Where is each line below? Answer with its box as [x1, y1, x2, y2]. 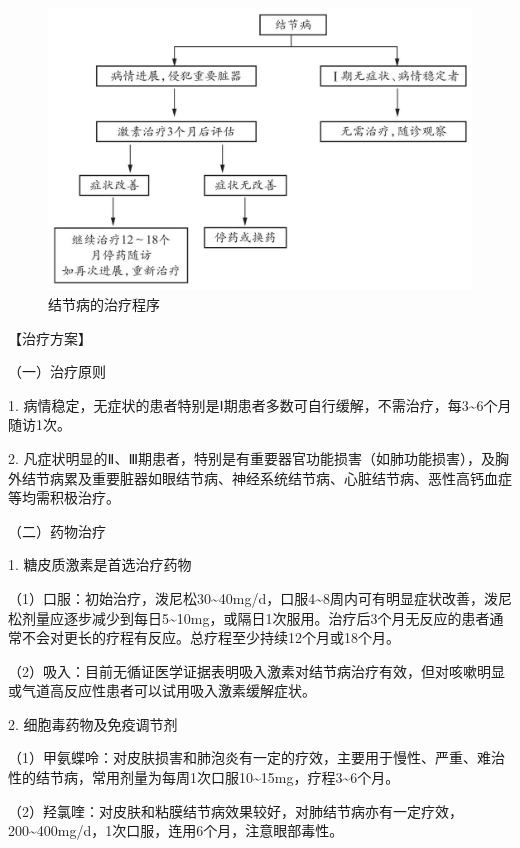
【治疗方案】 [8, 327, 92, 348]
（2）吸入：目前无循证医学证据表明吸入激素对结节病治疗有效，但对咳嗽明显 [8, 660, 505, 681]
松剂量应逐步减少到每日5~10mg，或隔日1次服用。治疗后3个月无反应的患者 [8, 607, 490, 628]
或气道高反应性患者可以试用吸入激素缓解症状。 [8, 680, 316, 701]
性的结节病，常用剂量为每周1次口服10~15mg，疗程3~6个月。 [8, 767, 400, 788]
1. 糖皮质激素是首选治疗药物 [8, 554, 192, 575]
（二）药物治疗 [8, 520, 106, 541]
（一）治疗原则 [8, 361, 106, 382]
